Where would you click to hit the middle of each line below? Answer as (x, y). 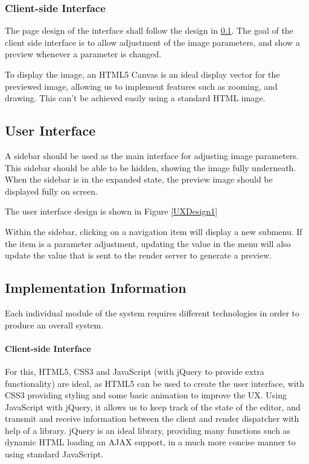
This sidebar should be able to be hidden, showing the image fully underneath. (151, 167)
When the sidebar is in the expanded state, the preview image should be (139, 179)
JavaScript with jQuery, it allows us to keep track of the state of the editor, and (153, 406)
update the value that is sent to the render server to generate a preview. (139, 255)
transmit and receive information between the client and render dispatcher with (152, 419)
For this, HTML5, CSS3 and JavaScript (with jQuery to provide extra (135, 371)
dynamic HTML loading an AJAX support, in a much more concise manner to (150, 442)
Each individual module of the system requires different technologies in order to (152, 312)
